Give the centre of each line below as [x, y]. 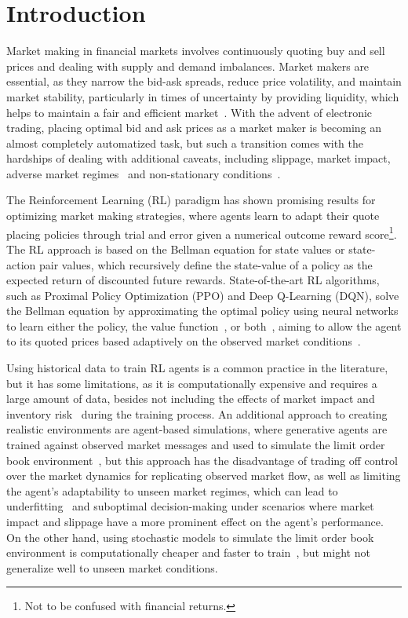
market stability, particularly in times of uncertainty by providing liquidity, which [203, 96]
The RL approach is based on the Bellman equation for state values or [176, 249]
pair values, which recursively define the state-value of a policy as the [206, 264]
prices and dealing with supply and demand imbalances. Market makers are [188, 66]
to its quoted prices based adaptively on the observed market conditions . [184, 341]
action [21, 264]
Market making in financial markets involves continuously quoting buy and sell [196, 51]
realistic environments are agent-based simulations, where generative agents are [197, 429]
